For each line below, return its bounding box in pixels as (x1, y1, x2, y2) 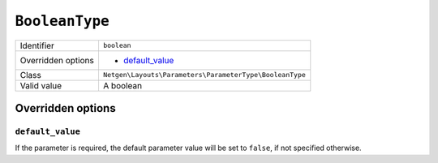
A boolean (102, 79, 142, 91)
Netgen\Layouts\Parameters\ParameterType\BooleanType (102, 71, 306, 79)
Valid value (19, 79, 62, 91)
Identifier (19, 40, 54, 51)
